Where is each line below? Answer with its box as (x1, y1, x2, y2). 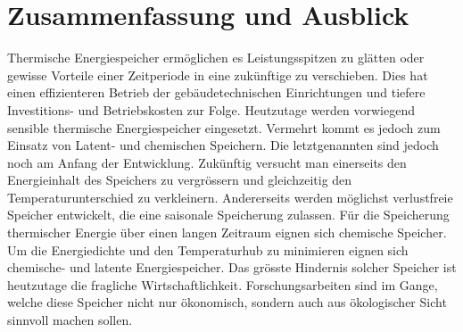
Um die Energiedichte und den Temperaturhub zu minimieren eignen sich (7, 240, 409, 259)
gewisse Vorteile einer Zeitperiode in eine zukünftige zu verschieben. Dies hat (7, 65, 428, 84)
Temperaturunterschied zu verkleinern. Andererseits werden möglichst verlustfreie (7, 187, 453, 206)
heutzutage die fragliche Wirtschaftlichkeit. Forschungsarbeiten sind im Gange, (7, 275, 438, 294)
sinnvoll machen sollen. (7, 311, 133, 329)
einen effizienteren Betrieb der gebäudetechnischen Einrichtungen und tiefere (7, 83, 426, 102)
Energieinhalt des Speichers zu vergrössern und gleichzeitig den (7, 170, 352, 189)
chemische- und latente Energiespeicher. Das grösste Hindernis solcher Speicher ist (7, 258, 457, 277)
